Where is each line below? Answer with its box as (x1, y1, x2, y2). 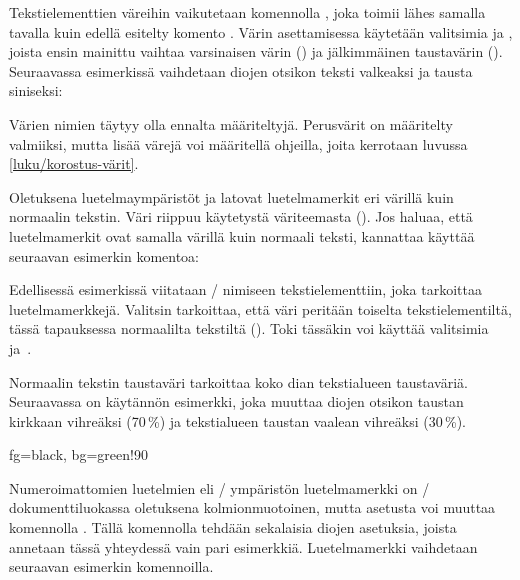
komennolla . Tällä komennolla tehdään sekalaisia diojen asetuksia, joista (9, 517, 457, 538)
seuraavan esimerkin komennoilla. (9, 556, 214, 577)
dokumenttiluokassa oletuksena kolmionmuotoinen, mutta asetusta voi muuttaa (9, 497, 496, 518)
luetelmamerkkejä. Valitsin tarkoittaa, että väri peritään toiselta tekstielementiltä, (9, 298, 512, 319)
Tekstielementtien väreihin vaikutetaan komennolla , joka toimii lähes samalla (9, 2, 486, 22)
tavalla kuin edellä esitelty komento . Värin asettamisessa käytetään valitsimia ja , (9, 21, 513, 42)
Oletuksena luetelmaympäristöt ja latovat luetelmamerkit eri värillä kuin (9, 186, 454, 207)
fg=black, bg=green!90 (9, 444, 148, 465)
